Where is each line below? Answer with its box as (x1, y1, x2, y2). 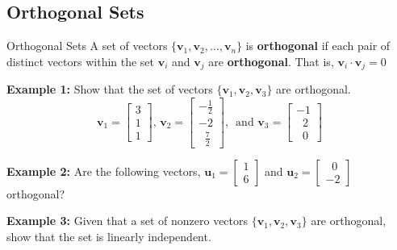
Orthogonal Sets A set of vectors (6, 37, 168, 54)
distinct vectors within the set (6, 52, 155, 69)
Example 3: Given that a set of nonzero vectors (6, 212, 249, 229)
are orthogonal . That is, (208, 52, 334, 69)
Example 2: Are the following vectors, (6, 162, 201, 179)
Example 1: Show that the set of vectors (6, 81, 213, 98)
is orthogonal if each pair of (245, 37, 391, 54)
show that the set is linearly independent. (6, 227, 211, 244)
